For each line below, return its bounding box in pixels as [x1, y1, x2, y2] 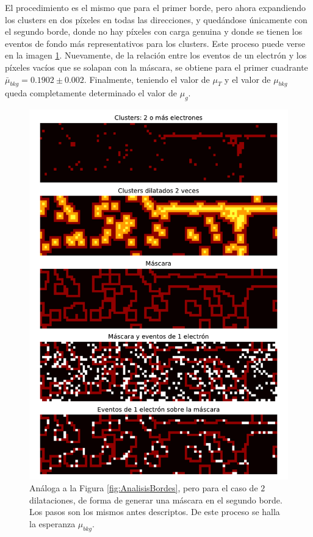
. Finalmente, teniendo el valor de [84, 73, 210, 85]
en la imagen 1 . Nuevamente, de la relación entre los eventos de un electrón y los [5, 49, 307, 62]
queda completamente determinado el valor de [5, 87, 178, 99]
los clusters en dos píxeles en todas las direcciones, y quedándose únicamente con [5, 13, 308, 26]
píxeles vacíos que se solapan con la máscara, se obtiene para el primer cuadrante [5, 60, 308, 73]
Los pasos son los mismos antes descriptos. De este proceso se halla [29, 505, 280, 518]
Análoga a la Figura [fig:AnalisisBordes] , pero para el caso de [29, 482, 258, 494]
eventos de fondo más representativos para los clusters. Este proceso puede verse [5, 37, 305, 49]
